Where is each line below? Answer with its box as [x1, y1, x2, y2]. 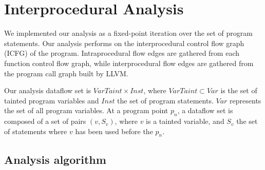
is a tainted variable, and [146, 116, 224, 126]
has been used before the [75, 125, 153, 136]
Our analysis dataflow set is [4, 85, 91, 96]
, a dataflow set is [177, 105, 233, 116]
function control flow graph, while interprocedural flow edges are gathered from [4, 57, 254, 68]
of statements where [4, 125, 67, 136]
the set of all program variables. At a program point [4, 105, 168, 116]
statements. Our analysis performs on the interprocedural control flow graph [4, 37, 244, 48]
